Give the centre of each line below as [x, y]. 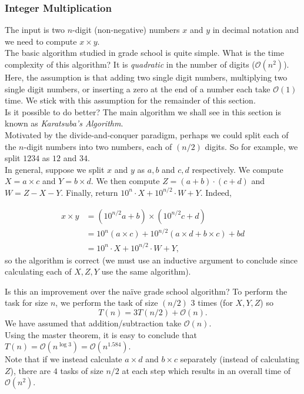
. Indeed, [216, 192]
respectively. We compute [238, 169]
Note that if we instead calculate [64, 359]
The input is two [35, 30]
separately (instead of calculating [240, 359]
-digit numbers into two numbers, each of [98, 146]
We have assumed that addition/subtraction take [93, 323]
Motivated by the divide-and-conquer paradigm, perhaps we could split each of [147, 134]
